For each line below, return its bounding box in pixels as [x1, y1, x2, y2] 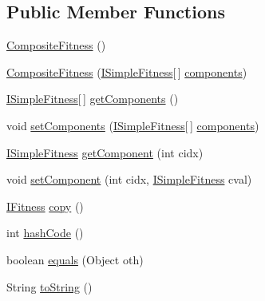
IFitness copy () [6, 197, 84, 214]
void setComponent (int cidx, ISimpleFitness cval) [6, 171, 252, 188]
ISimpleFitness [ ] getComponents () [6, 90, 179, 107]
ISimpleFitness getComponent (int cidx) [6, 144, 204, 160]
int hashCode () [6, 224, 84, 241]
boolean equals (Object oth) [6, 251, 144, 267]
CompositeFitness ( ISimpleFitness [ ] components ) [6, 63, 247, 80]
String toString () [6, 278, 93, 295]
